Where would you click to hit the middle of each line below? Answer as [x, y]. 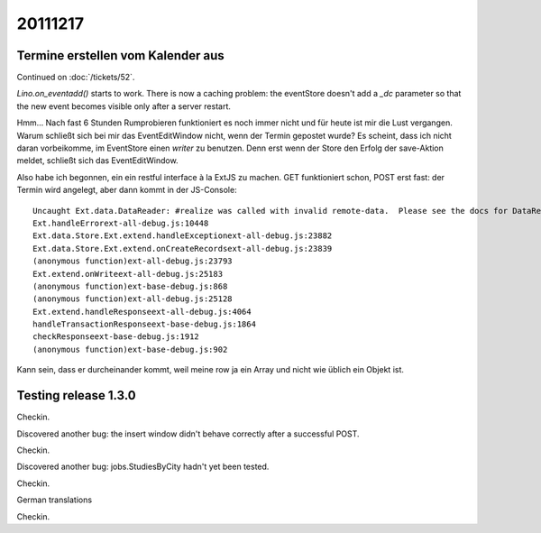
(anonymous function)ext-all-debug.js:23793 [133, 261]
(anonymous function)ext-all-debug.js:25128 [133, 299]
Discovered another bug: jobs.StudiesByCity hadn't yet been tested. [143, 467]
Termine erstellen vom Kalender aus [120, 55]
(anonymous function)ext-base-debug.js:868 [130, 286]
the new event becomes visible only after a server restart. [124, 106]
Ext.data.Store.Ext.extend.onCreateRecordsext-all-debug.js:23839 [183, 248]
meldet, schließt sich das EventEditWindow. [98, 161]
